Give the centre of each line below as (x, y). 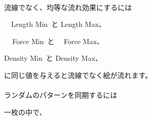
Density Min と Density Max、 (53, 58)
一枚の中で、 (25, 112)
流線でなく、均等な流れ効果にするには (68, 7)
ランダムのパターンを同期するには (61, 95)
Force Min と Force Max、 (58, 41)
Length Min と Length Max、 (58, 24)
